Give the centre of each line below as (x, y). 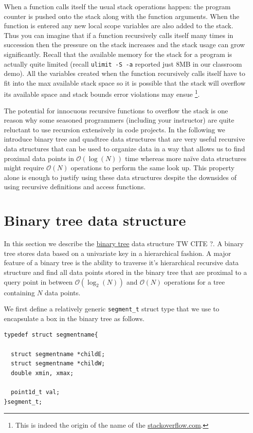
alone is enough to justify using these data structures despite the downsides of (120, 177)
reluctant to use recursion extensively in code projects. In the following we (115, 129)
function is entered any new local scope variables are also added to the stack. (119, 26)
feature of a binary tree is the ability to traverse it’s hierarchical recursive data (121, 262)
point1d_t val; (35, 392)
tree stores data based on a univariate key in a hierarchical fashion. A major (117, 253)
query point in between (38, 281)
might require (24, 168)
